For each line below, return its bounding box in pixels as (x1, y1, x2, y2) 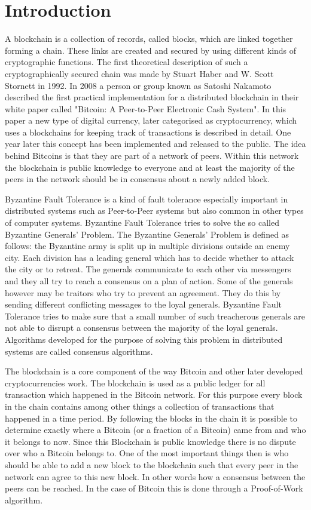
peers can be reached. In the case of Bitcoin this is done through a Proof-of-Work (5, 482, 303, 494)
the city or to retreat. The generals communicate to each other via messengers (5, 263, 291, 275)
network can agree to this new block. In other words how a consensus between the (5, 470, 306, 483)
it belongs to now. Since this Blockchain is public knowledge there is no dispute (5, 435, 296, 447)
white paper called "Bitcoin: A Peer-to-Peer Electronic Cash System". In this (5, 102, 286, 115)
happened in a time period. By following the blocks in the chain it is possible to (5, 411, 298, 424)
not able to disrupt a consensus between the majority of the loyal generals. (5, 321, 278, 334)
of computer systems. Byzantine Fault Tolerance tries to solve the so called (5, 216, 280, 229)
